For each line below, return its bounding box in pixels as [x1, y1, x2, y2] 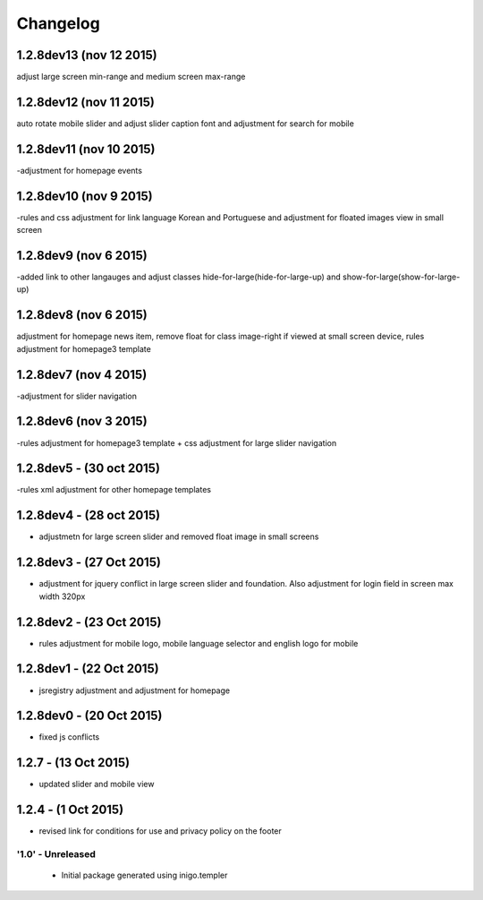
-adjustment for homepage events [16, 165, 143, 176]
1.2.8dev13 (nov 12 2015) [16, 47, 158, 63]
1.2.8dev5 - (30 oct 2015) [16, 461, 161, 476]
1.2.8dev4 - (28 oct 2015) [16, 508, 161, 523]
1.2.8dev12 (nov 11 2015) [16, 94, 156, 109]
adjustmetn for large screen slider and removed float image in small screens [38, 531, 319, 542]
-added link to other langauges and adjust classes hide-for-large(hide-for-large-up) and [16, 271, 342, 282]
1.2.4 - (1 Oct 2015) [16, 802, 124, 818]
